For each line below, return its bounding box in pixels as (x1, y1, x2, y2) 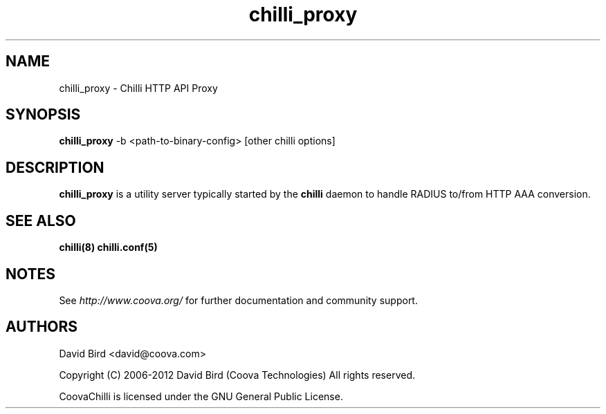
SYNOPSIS (6, 106, 81, 124)
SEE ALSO (6, 211, 76, 229)
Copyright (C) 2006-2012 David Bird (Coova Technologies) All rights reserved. (59, 368, 416, 381)
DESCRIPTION (6, 158, 104, 176)
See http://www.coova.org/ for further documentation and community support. (59, 294, 418, 306)
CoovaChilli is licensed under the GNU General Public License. (59, 390, 343, 402)
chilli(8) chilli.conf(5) (59, 241, 158, 254)
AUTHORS (6, 318, 78, 336)
